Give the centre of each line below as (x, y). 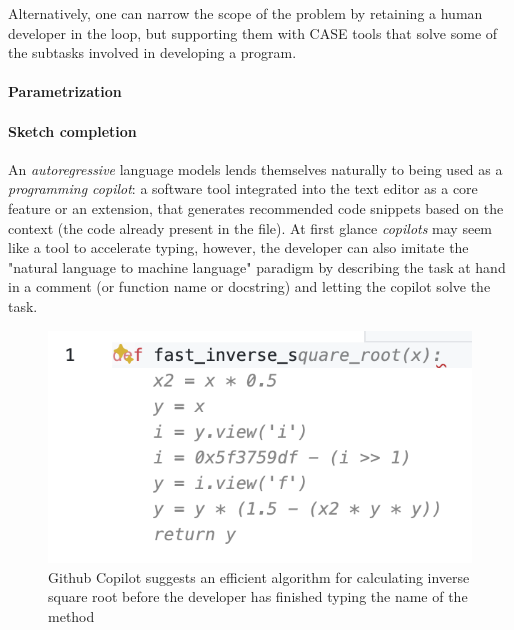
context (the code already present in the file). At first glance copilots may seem (250, 227)
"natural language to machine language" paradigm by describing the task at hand (257, 266)
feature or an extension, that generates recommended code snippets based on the (256, 207)
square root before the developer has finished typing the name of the (258, 596)
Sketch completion (72, 130)
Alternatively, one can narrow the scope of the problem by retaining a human (245, 13)
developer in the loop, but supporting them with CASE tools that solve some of (253, 32)
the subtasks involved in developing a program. (152, 52)
